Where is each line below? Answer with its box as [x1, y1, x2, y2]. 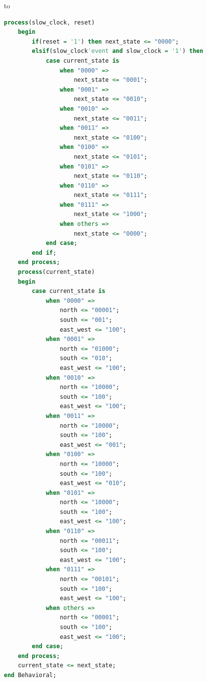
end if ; [32, 249, 57, 256]
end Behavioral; [4, 671, 57, 679]
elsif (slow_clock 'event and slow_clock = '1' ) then [32, 48, 204, 55]
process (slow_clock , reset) [4, 19, 95, 26]
